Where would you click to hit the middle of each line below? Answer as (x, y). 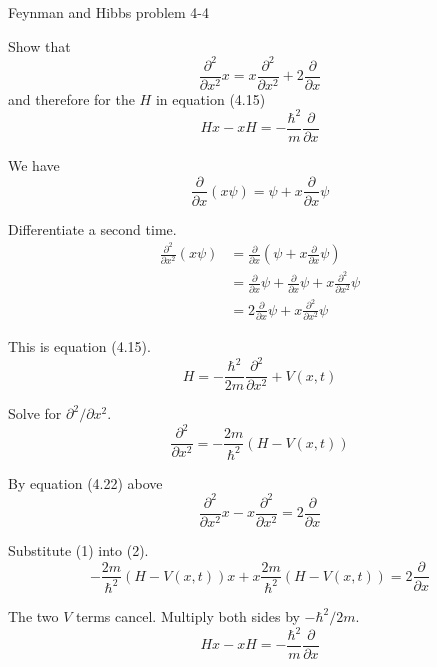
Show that (39, 45)
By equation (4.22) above (85, 482)
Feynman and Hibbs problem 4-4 (108, 12)
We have (34, 164)
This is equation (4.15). (79, 346)
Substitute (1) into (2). (78, 549)
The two (33, 615)
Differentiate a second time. (92, 228)
